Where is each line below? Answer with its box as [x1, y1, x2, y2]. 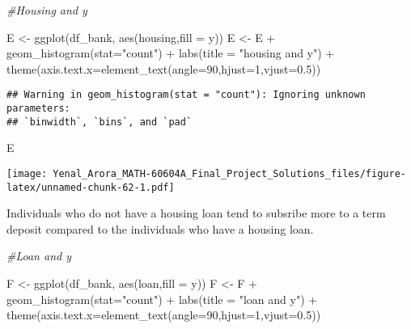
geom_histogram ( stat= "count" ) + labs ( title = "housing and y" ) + [6, 44, 335, 61]
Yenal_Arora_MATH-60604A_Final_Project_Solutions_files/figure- [53, 167, 406, 179]
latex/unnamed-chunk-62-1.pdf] [6, 181, 175, 193]
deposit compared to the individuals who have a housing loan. [6, 220, 314, 237]
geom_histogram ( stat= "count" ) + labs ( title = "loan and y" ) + [6, 290, 318, 307]
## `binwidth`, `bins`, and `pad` [6, 116, 193, 128]
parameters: [6, 103, 70, 115]
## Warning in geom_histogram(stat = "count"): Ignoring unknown [6, 89, 366, 101]
